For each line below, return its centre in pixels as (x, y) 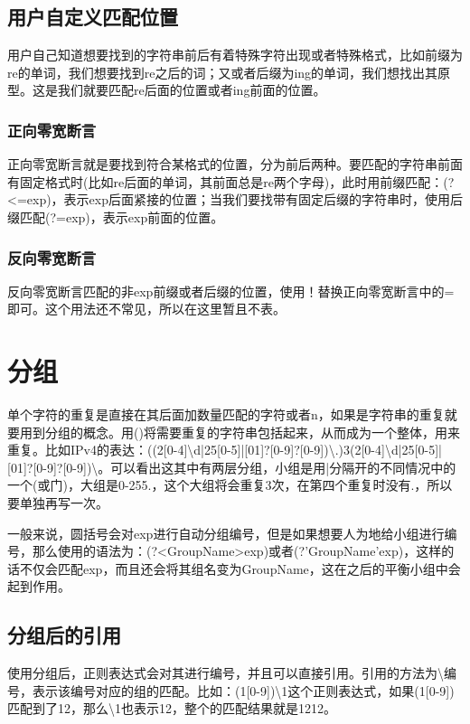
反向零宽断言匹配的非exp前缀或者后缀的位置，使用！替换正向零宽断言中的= (231, 291)
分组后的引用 (64, 635)
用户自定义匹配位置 (93, 17)
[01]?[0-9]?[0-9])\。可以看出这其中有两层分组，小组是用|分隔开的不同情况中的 (232, 467)
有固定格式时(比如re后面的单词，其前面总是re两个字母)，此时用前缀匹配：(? (231, 181)
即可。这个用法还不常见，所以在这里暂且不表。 (146, 309)
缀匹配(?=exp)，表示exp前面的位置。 (116, 216)
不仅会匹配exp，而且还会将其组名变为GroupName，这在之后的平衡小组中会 (240, 568)
